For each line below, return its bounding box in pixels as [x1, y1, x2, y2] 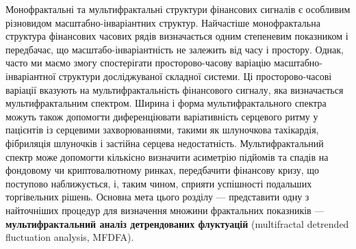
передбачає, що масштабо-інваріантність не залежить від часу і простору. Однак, [5, 42, 344, 56]
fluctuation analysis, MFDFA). [5, 230, 134, 244]
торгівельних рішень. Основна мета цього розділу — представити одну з [5, 189, 309, 204]
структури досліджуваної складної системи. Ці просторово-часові [58, 68, 332, 83]
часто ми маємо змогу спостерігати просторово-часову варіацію [5, 55, 271, 70]
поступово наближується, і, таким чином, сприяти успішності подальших [5, 176, 312, 190]
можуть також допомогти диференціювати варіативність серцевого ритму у [5, 109, 318, 123]
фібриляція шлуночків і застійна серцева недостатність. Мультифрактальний [5, 135, 324, 150]
